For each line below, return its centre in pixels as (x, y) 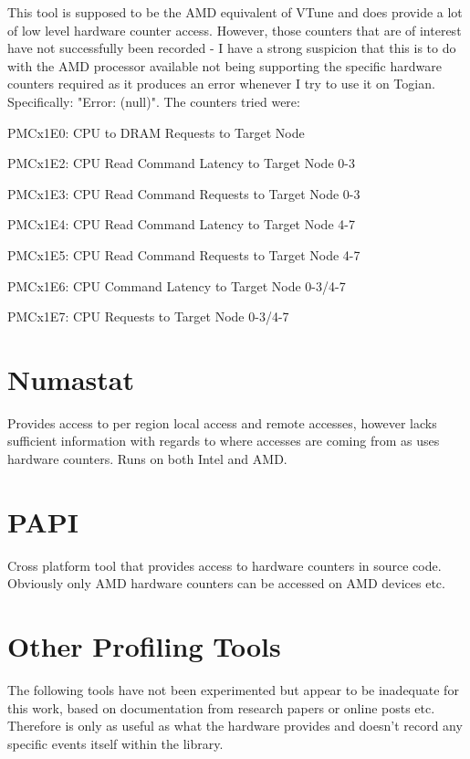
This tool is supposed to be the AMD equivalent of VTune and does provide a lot (235, 12)
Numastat (71, 379)
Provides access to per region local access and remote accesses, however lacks (222, 422)
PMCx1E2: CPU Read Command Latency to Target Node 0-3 (181, 163)
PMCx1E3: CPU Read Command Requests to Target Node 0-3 (184, 193)
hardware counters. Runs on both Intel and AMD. (147, 459)
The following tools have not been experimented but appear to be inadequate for (233, 690)
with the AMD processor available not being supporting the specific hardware (225, 65)
